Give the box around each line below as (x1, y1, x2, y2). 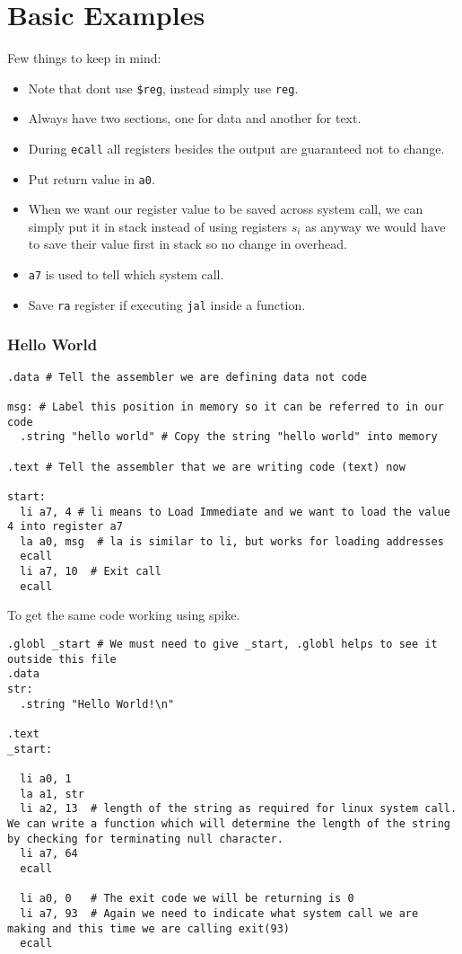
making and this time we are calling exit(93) (7, 922, 290, 935)
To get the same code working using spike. (7, 605, 240, 624)
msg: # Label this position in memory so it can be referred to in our (7, 400, 444, 413)
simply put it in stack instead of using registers (28, 216, 288, 235)
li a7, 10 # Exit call (20, 565, 161, 579)
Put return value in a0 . (28, 169, 155, 188)
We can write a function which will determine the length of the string (7, 817, 450, 830)
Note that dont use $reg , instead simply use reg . (28, 78, 299, 97)
